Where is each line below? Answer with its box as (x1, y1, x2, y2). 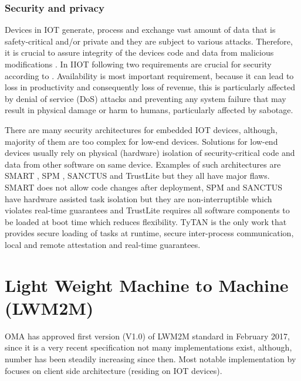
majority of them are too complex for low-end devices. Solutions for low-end (5, 135, 278, 147)
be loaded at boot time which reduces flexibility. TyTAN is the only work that (5, 215, 287, 227)
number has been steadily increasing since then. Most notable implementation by (5, 353, 296, 365)
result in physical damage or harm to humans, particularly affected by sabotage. (5, 104, 293, 116)
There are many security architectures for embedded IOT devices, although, (5, 123, 278, 135)
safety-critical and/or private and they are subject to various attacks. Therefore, (5, 35, 293, 47)
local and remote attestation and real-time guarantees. (5, 238, 201, 250)
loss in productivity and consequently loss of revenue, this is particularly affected (5, 81, 295, 93)
